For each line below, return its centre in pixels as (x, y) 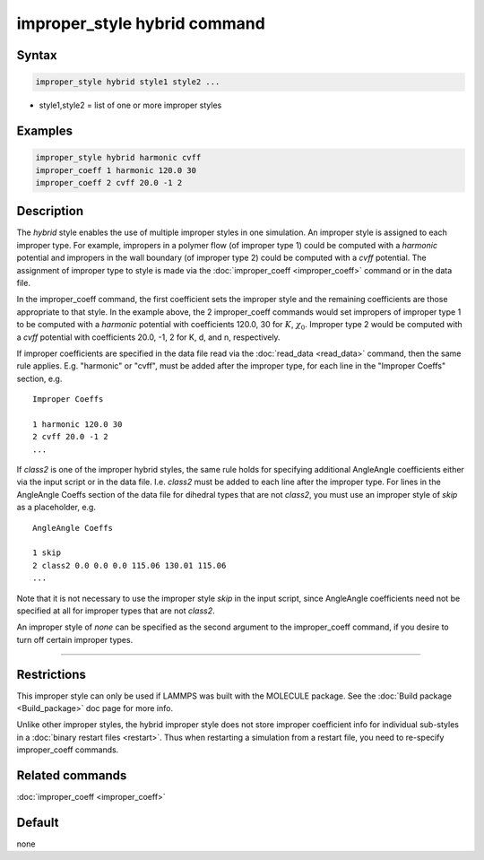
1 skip (47, 553)
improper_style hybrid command (141, 23)
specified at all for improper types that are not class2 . (116, 611)
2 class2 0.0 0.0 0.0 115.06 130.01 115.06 (130, 565)
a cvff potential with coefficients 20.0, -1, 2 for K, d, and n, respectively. (149, 337)
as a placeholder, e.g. (56, 508)
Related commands (72, 776)
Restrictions (52, 674)
